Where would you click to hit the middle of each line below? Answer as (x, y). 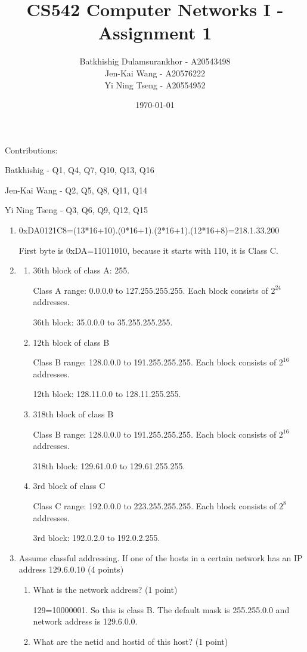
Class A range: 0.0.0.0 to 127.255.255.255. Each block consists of (151, 290)
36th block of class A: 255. (81, 270)
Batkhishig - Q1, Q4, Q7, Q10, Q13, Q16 (80, 170)
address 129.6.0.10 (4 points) (71, 569)
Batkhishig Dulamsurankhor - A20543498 (155, 61)
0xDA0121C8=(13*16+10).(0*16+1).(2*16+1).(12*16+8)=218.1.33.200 (149, 230)
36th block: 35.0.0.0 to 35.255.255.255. (103, 322)
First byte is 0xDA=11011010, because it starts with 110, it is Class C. (148, 250)
